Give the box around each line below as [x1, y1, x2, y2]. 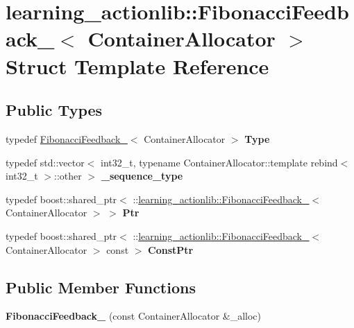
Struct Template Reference [6, 51, 269, 80]
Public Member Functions [6, 276, 196, 297]
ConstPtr [148, 242, 194, 257]
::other [54, 169, 82, 183]
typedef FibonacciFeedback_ [6, 131, 128, 146]
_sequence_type [101, 169, 183, 183]
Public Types [6, 99, 103, 121]
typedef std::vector [6, 155, 85, 169]
